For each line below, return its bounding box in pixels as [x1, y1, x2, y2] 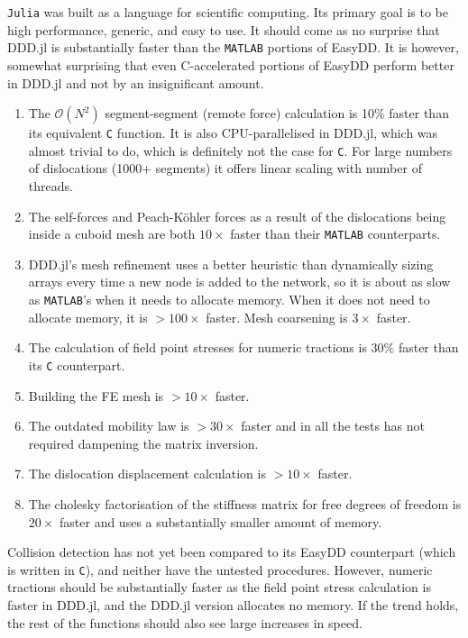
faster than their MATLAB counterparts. [230, 224, 441, 243]
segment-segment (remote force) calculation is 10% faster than [105, 104, 449, 123]
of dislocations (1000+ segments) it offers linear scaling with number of [28, 159, 422, 178]
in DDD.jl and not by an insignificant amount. [7, 73, 264, 92]
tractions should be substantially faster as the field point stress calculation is [7, 578, 431, 597]
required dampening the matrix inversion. [28, 433, 259, 452]
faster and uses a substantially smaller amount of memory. [60, 512, 382, 531]
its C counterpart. [28, 355, 125, 374]
